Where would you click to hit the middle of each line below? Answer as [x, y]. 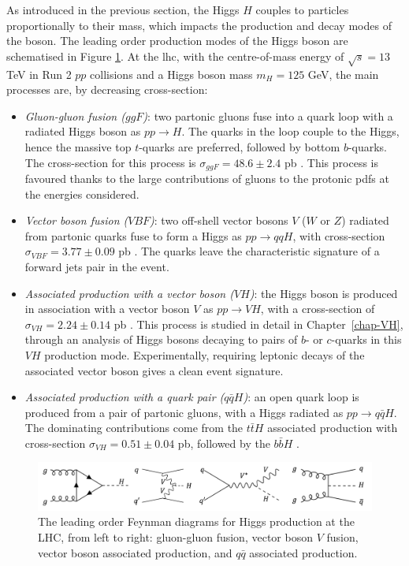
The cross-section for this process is [110, 162]
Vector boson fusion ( [76, 220]
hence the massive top [78, 146]
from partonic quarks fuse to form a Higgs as [133, 235]
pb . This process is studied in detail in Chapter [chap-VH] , [258, 324]
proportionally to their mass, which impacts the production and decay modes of [199, 25]
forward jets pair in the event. [97, 266]
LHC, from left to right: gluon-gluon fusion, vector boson [175, 536]
